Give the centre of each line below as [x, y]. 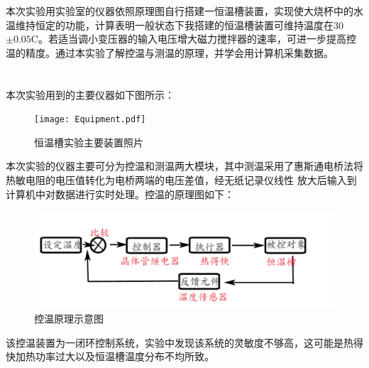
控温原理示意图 [69, 319]
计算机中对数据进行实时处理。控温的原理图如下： [120, 194]
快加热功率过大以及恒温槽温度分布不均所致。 [110, 356]
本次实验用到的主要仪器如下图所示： [90, 94]
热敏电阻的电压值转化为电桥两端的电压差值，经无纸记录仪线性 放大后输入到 [181, 180]
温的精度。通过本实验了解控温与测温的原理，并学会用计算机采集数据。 [170, 52]
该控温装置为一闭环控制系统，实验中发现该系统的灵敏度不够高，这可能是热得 [184, 342]
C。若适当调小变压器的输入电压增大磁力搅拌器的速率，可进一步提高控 [193, 39]
